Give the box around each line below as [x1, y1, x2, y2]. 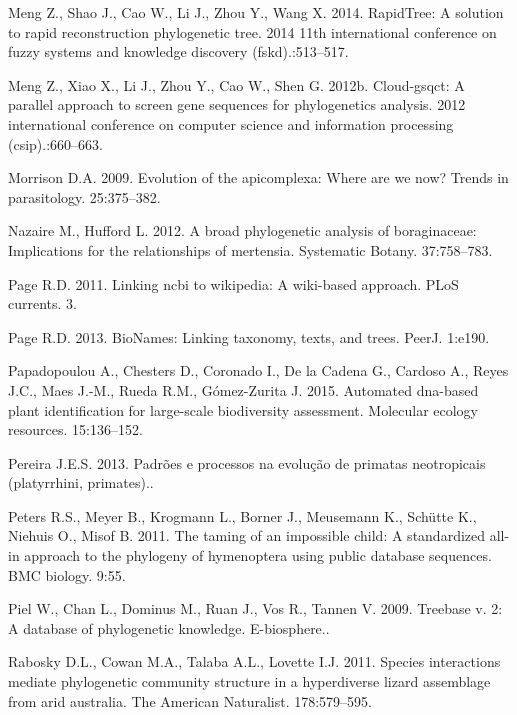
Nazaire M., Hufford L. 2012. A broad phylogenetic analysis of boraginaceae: [8, 220, 477, 241]
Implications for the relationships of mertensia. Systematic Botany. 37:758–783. [8, 239, 493, 260]
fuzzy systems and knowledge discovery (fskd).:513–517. [8, 41, 349, 62]
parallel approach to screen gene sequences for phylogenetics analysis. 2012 [8, 94, 466, 115]
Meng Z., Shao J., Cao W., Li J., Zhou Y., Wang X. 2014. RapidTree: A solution [8, 2, 504, 22]
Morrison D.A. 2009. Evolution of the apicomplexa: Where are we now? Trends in [8, 167, 509, 188]
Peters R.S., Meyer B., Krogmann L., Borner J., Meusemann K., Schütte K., [8, 505, 477, 526]
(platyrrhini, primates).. [8, 472, 154, 493]
